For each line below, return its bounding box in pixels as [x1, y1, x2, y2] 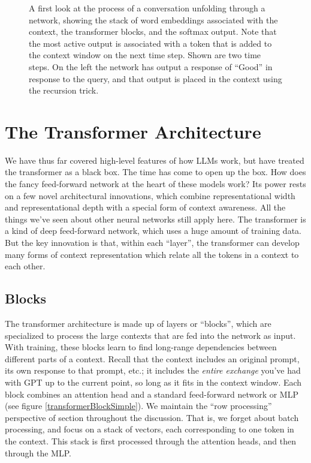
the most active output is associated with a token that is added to [29, 37, 272, 49]
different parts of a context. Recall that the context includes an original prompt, [5, 352, 300, 365]
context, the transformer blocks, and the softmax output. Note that [29, 25, 277, 38]
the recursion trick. [29, 84, 99, 97]
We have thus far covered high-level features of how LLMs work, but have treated [5, 154, 304, 166]
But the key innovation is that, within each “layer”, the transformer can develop [5, 236, 300, 249]
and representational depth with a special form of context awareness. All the [5, 201, 286, 214]
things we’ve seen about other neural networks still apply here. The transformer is [5, 212, 306, 225]
